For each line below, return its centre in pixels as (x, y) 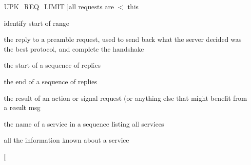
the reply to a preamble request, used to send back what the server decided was (123, 39)
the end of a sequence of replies (51, 81)
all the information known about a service (67, 140)
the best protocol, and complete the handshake (74, 48)
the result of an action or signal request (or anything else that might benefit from (125, 98)
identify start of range (37, 23)
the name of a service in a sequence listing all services (84, 123)
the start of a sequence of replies (52, 65)
